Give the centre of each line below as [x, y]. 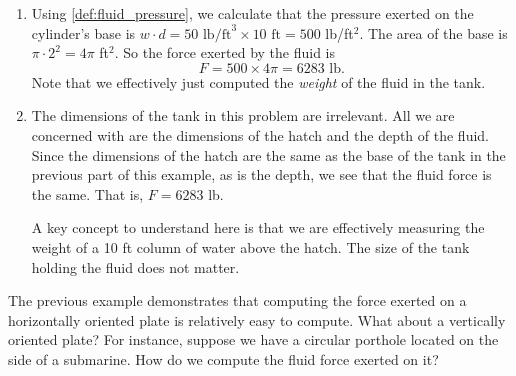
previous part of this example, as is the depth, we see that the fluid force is [261, 174]
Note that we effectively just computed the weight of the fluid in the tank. [258, 81]
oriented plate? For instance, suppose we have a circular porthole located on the [253, 339]
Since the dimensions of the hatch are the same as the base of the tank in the [268, 154]
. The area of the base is [433, 32]
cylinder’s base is [83, 32]
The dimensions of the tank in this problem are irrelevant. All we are [243, 115]
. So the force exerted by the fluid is [225, 52]
